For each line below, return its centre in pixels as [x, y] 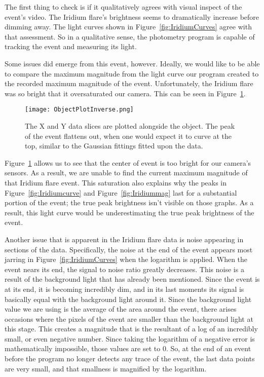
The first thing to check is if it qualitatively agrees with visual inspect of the [123, 7]
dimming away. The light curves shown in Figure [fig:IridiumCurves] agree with [128, 27]
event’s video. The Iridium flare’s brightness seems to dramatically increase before [132, 16]
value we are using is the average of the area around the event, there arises [121, 309]
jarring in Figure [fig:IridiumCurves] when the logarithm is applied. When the [126, 259]
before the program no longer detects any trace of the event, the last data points [130, 359]
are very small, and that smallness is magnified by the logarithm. [106, 368]
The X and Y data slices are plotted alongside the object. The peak [130, 126]
